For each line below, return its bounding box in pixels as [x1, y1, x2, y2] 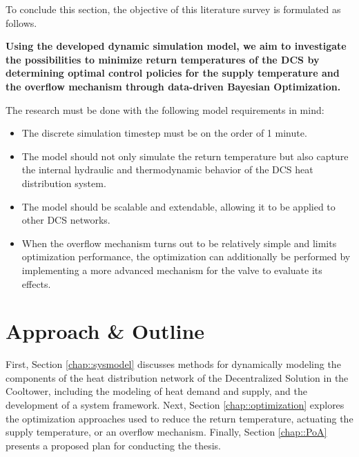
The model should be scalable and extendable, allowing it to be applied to [21, 199, 336, 213]
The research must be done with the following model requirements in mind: [6, 102, 324, 117]
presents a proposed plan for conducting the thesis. [6, 438, 222, 452]
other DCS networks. [21, 213, 110, 227]
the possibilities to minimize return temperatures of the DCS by [6, 52, 320, 66]
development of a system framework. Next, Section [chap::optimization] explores [6, 398, 345, 411]
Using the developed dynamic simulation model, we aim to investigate [6, 39, 347, 53]
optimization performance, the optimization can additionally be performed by [21, 249, 351, 264]
